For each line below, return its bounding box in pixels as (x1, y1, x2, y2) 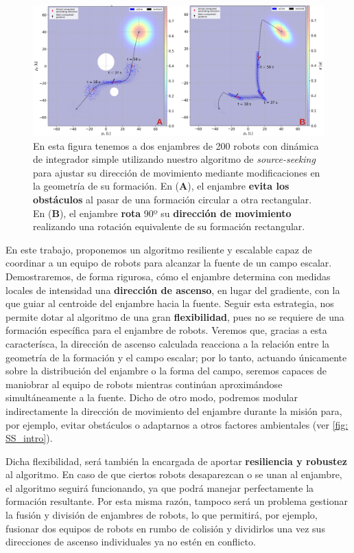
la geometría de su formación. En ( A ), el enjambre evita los (33, 179, 290, 193)
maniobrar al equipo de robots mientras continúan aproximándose (5, 376, 283, 391)
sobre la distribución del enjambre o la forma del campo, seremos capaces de (5, 363, 327, 378)
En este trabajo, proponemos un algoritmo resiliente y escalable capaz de (5, 242, 312, 256)
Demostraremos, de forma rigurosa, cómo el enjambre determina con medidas (5, 269, 331, 283)
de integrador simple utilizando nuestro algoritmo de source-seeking (33, 152, 316, 166)
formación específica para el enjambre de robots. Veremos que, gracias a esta (5, 323, 327, 337)
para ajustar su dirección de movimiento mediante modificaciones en (33, 165, 320, 179)
